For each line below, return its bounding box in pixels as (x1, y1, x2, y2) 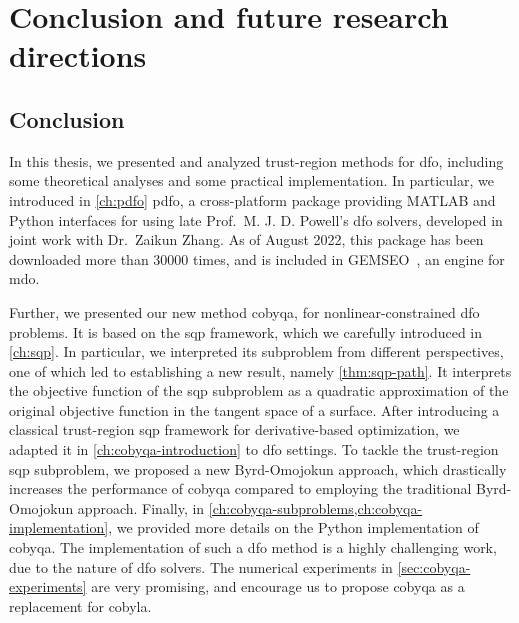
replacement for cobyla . (9, 595, 152, 616)
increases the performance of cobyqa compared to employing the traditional (9, 478, 472, 499)
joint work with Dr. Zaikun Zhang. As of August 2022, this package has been (9, 229, 484, 250)
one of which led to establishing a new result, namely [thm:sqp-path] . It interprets (9, 360, 512, 381)
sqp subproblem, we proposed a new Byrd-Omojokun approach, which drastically (9, 458, 507, 479)
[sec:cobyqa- (397, 556, 471, 577)
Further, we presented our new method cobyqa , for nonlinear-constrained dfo (9, 301, 480, 322)
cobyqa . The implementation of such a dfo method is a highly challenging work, (9, 537, 497, 558)
